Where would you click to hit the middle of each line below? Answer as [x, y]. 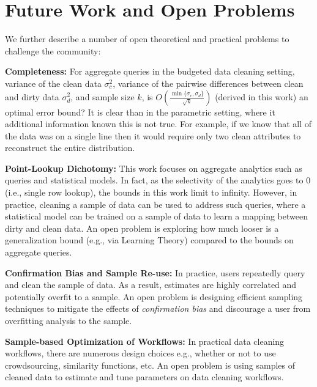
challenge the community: [53, 50]
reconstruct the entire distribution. [70, 148]
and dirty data [32, 96]
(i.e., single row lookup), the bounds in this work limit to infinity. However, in [151, 192]
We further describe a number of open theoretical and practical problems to [147, 39]
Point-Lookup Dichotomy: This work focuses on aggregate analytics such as [154, 168]
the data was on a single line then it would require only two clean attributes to [153, 135]
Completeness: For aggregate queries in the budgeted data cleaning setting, [150, 71]
